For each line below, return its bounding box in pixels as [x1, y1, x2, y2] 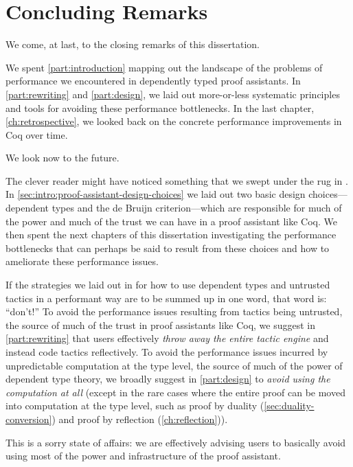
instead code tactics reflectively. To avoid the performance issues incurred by [5, 345, 328, 358]
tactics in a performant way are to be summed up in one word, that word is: [5, 291, 327, 305]
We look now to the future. [5, 150, 119, 165]
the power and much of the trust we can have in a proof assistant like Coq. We [5, 214, 337, 228]
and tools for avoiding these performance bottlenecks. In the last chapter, [5, 100, 315, 115]
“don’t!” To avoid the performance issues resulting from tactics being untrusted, [5, 304, 343, 319]
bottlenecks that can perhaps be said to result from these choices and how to [5, 240, 330, 255]
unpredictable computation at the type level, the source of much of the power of [5, 358, 343, 372]
